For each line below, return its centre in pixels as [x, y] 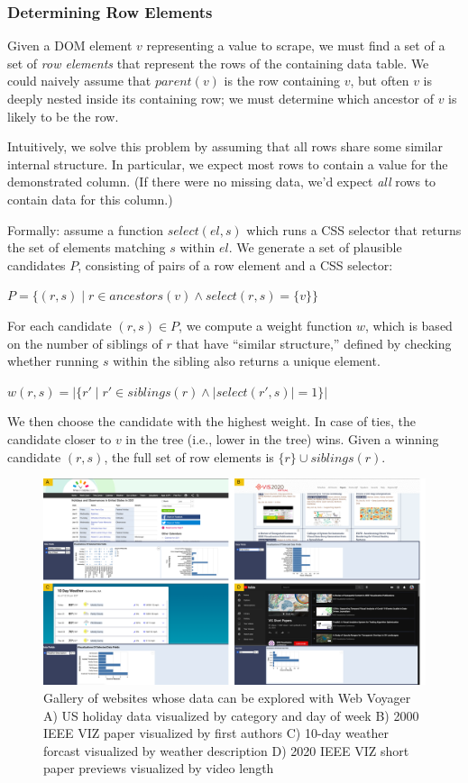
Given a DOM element [70, 46]
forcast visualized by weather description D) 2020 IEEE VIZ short [226, 750]
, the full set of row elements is [189, 456]
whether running [53, 361]
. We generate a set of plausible [315, 247]
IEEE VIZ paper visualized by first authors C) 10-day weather [216, 733]
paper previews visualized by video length [159, 768]
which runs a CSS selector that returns [354, 229]
